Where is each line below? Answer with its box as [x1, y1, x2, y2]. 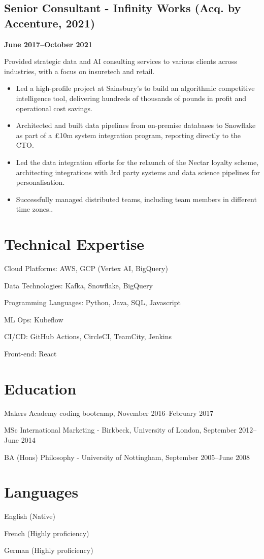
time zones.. [16, 204, 53, 214]
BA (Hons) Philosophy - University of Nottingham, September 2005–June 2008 [4, 451, 250, 462]
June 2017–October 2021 [4, 39, 92, 49]
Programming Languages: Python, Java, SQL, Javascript [4, 297, 181, 308]
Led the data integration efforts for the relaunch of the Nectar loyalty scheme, [16, 156, 259, 167]
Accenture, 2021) [4, 15, 95, 30]
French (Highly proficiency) [4, 528, 89, 538]
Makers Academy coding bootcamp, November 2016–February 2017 [4, 407, 214, 418]
